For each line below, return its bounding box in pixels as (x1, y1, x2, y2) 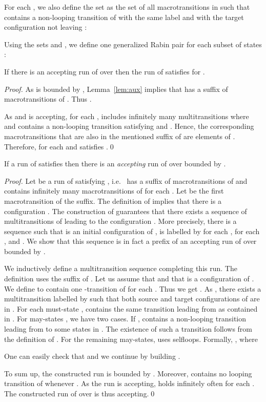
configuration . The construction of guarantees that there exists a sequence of (4, 205, 247, 216)
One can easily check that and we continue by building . (4, 351, 180, 361)
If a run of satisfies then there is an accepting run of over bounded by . (4, 158, 226, 169)
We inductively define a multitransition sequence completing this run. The (4, 263, 237, 274)
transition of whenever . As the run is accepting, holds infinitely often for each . (4, 378, 255, 389)
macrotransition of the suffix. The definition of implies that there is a (4, 195, 221, 206)
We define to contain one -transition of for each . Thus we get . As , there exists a (4, 283, 261, 294)
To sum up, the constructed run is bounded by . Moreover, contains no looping (4, 368, 252, 378)
